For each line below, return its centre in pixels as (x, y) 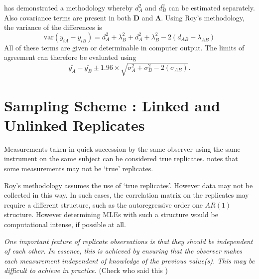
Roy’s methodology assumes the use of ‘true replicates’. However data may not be (129, 185)
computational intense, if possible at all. (65, 224)
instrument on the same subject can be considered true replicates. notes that (121, 158)
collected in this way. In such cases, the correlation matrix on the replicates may (127, 195)
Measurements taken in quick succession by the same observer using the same (122, 148)
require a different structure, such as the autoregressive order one (103, 204)
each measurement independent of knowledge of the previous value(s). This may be (129, 260)
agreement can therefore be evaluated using (70, 57)
